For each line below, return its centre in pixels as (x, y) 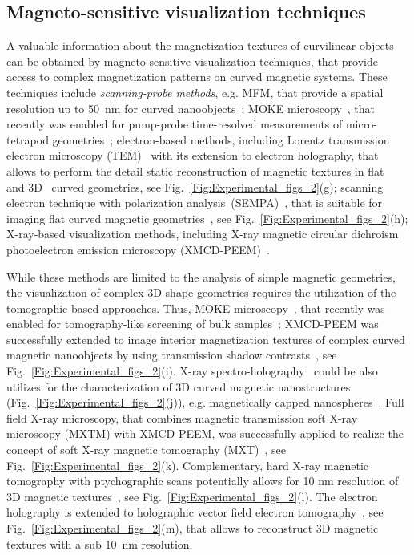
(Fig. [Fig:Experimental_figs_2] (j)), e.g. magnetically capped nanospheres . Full (205, 402)
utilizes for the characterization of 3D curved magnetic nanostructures (179, 386)
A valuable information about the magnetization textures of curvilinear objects (200, 45)
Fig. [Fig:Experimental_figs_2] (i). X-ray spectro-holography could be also (192, 371)
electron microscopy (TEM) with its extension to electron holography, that (193, 155)
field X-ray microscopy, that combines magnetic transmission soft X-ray (182, 417)
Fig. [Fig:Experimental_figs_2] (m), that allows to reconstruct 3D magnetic (193, 528)
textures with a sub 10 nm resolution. (100, 543)
